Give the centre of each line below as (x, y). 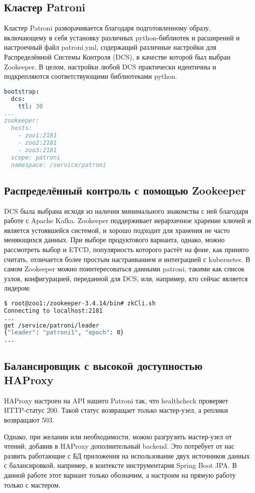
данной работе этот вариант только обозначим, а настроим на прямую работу (120, 475)
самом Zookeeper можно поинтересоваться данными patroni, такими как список (124, 269)
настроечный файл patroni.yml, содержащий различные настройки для (110, 47)
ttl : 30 (30, 106)
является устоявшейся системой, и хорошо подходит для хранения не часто (117, 230)
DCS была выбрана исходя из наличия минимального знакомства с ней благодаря (126, 211)
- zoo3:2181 (37, 150)
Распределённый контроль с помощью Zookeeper (125, 190)
